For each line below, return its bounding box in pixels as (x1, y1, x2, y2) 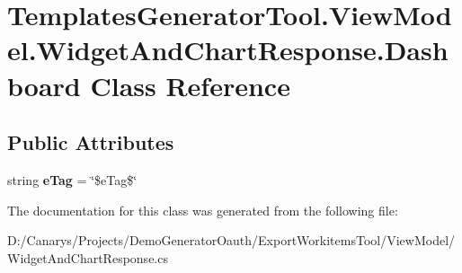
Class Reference (90, 66, 290, 103)
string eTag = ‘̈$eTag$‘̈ (7, 170, 138, 189)
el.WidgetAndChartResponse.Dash (7, 31, 449, 68)
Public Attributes (7, 128, 174, 156)
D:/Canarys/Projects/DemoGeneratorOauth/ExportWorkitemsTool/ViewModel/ (7, 231, 456, 250)
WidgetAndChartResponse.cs (7, 248, 168, 267)
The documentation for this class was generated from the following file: (7, 200, 398, 219)
